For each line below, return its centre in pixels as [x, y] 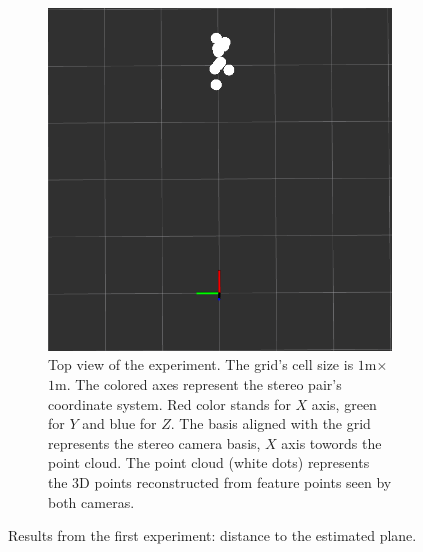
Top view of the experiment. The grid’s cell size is [201, 364]
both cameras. [91, 501]
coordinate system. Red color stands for [169, 403]
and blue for [119, 423]
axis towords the [331, 442]
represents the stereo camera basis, [154, 442]
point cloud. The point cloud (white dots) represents [209, 462]
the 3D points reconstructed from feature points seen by [220, 482]
